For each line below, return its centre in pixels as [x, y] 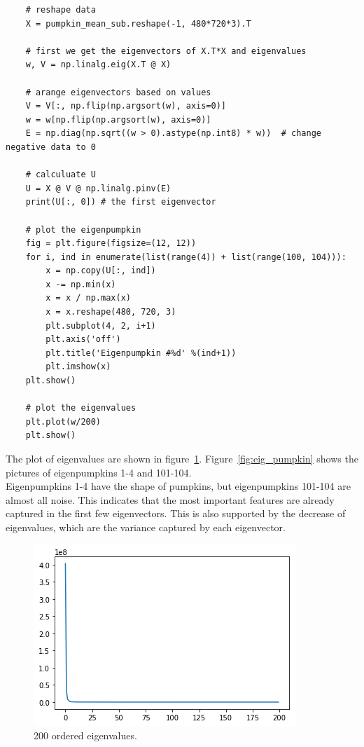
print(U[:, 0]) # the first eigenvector [121, 202]
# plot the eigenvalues [81, 408]
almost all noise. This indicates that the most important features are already [170, 499]
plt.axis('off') [83, 340]
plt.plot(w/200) [63, 422]
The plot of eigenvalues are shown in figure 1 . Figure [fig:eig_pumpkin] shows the [182, 458]
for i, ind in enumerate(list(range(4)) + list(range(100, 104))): [186, 257]
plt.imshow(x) [78, 367]
